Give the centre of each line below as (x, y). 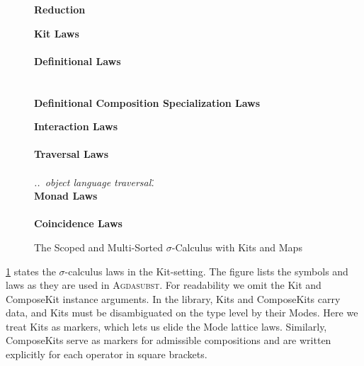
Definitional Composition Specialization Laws (147, 102)
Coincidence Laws (78, 223)
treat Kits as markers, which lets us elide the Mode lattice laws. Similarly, (166, 326)
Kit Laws (57, 33)
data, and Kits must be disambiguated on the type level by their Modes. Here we (182, 313)
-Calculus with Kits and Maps (237, 247)
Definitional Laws (78, 61)
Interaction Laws (76, 126)
